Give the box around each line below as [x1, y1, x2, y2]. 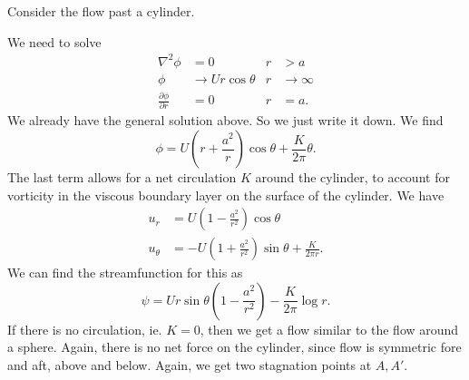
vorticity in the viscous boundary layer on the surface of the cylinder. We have [7, 185, 445, 204]
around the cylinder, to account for [255, 168, 450, 186]
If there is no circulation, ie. [7, 319, 162, 338]
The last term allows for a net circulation [7, 168, 237, 186]
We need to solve [7, 32, 102, 51]
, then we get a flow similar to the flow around [200, 319, 459, 338]
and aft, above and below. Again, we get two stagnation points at [7, 356, 372, 375]
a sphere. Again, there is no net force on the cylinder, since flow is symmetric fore [7, 337, 462, 356]
